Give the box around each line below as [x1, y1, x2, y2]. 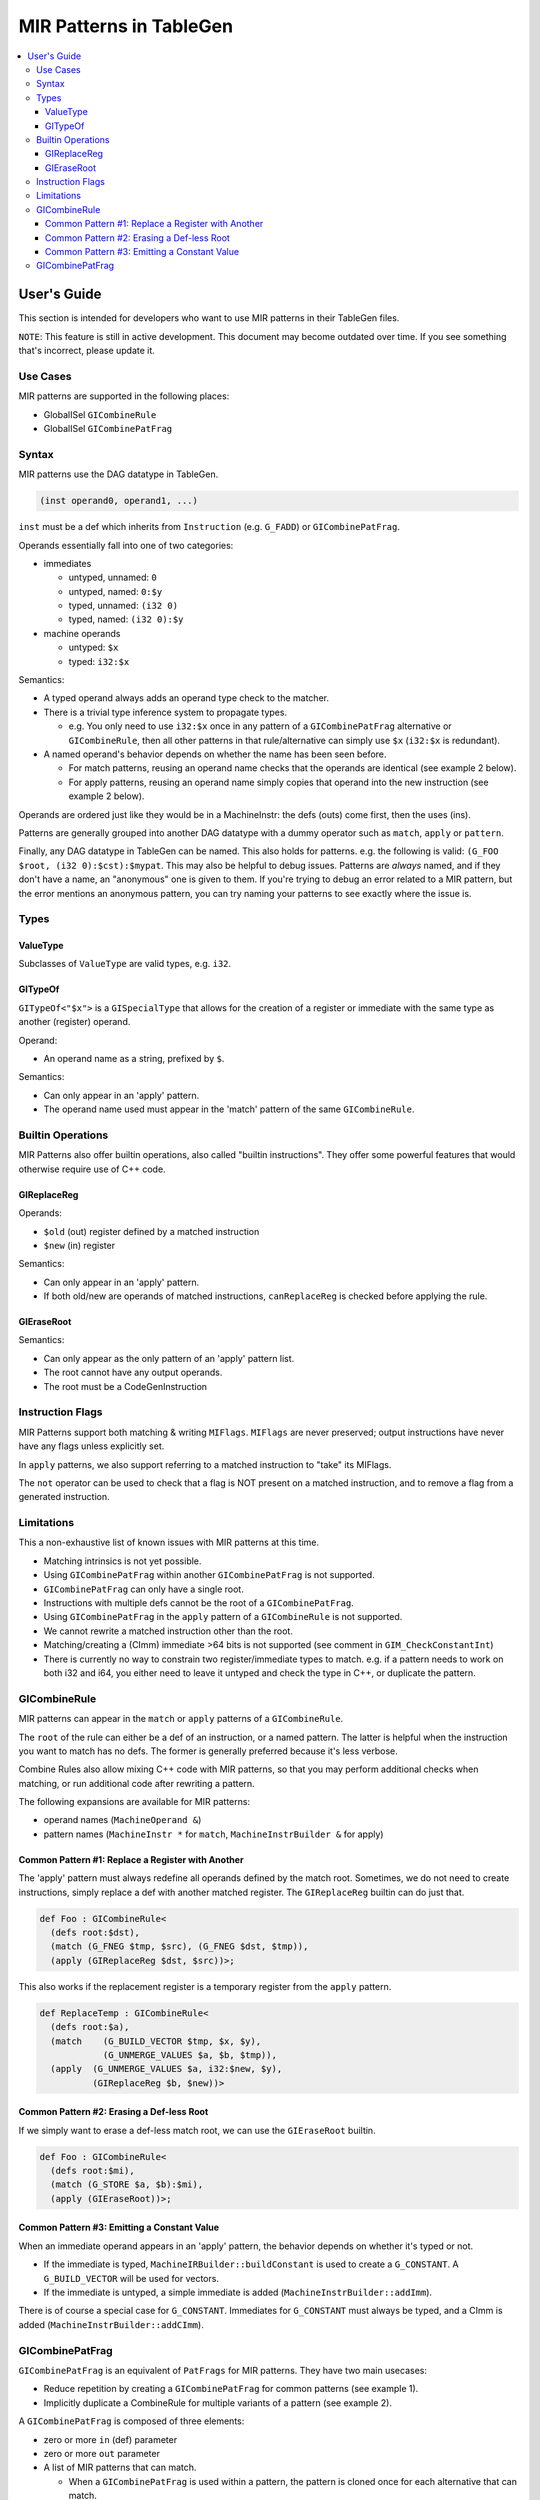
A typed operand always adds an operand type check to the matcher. [43, 692, 330, 704]
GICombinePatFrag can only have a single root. [43, 1583, 244, 1595]
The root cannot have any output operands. [43, 1366, 223, 1379]
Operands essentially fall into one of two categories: [18, 539, 234, 551]
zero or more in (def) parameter [43, 2433, 178, 2445]
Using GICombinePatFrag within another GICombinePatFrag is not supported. [43, 1569, 375, 1581]
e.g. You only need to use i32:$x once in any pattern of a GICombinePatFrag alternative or [68, 720, 452, 732]
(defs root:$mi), [50, 2165, 135, 2177]
